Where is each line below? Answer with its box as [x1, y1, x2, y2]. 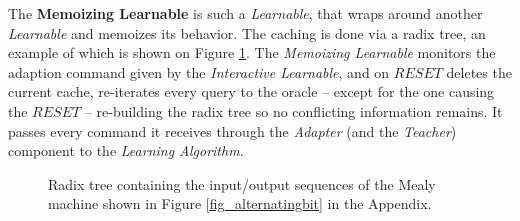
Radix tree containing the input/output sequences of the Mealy [48, 173, 436, 194]
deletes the [446, 61, 512, 82]
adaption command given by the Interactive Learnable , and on [8, 61, 390, 82]
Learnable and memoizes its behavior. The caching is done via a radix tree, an [8, 22, 486, 43]
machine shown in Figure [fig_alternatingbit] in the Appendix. [48, 193, 432, 214]
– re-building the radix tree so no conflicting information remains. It [84, 100, 503, 121]
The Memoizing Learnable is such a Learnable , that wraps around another [8, 3, 483, 23]
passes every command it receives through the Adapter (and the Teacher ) [8, 120, 457, 141]
